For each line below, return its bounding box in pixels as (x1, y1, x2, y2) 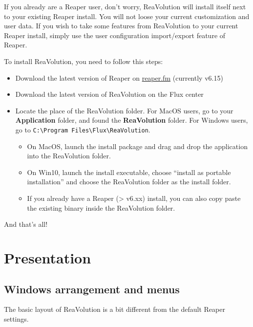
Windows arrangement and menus (4, 281, 180, 296)
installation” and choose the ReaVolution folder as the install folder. (27, 176, 231, 187)
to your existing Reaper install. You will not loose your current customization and (4, 11, 250, 21)
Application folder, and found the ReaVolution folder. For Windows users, (15, 115, 248, 125)
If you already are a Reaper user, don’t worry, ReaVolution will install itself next (4, 1, 246, 11)
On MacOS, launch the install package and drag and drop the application (27, 141, 248, 151)
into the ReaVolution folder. (27, 151, 111, 161)
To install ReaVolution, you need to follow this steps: (4, 56, 163, 66)
